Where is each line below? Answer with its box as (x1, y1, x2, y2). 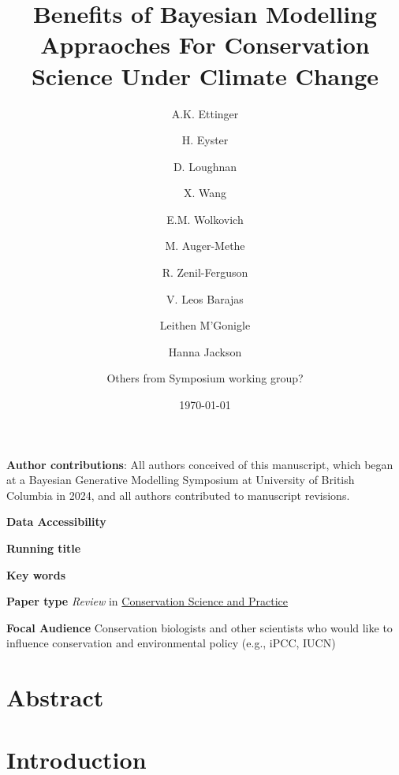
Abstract (6, 681, 104, 714)
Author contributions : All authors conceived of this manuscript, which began (6, 456, 393, 472)
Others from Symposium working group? (106, 370, 304, 386)
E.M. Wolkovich (166, 211, 244, 227)
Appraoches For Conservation (40, 28, 370, 61)
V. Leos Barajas (166, 290, 244, 307)
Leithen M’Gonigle (159, 317, 251, 333)
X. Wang (183, 184, 227, 201)
